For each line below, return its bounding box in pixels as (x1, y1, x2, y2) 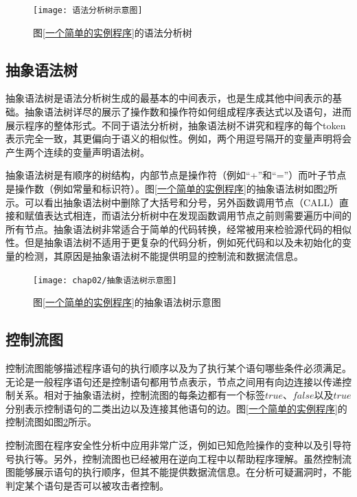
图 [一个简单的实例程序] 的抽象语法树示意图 (33, 295, 221, 309)
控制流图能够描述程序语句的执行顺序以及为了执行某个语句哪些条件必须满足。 (5, 361, 352, 375)
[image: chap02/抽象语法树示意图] (33, 275, 177, 285)
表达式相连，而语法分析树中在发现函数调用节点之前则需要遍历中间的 (43, 208, 352, 223)
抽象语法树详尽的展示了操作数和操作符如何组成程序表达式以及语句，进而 (24, 104, 352, 119)
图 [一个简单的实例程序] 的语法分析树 (33, 25, 192, 39)
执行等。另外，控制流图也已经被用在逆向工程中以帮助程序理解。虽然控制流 (14, 451, 352, 465)
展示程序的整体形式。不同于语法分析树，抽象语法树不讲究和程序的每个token (5, 118, 346, 132)
